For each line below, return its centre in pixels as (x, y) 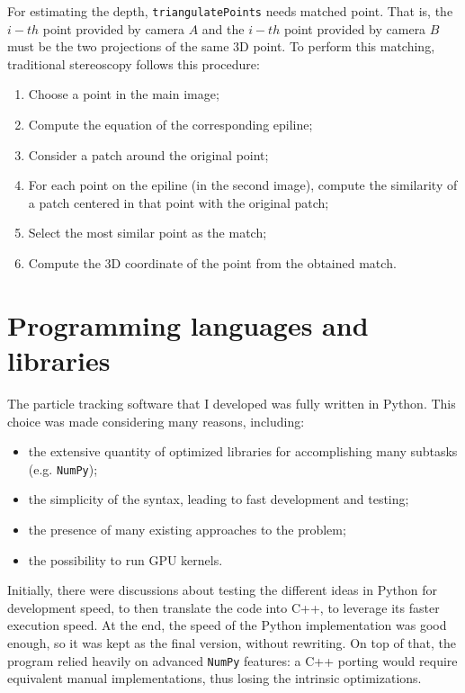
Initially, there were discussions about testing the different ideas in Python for (223, 590)
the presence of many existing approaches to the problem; (187, 529)
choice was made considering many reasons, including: (156, 421)
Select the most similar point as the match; (148, 233)
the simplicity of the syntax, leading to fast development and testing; (219, 499)
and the (223, 28)
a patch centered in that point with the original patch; (179, 202)
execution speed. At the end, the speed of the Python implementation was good (227, 625)
